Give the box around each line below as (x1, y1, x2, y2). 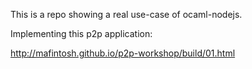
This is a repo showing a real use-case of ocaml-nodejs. (10, 9, 243, 20)
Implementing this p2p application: (10, 28, 153, 39)
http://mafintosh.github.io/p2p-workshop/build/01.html (10, 47, 236, 59)
